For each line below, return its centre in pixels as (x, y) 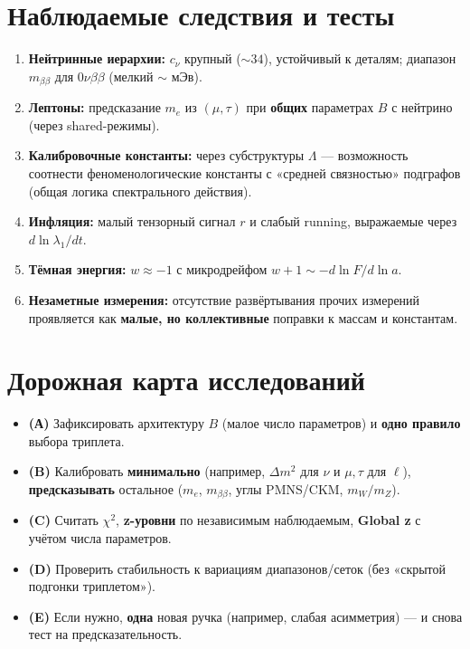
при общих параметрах (310, 107)
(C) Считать (63, 520)
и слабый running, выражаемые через (353, 221)
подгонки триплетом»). (92, 586)
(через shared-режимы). (94, 124)
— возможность (365, 155)
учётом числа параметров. (100, 538)
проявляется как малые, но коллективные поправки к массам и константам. (243, 317)
